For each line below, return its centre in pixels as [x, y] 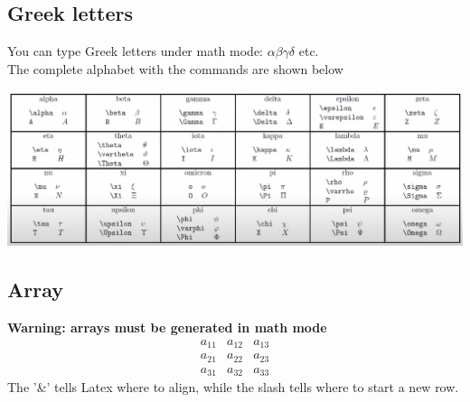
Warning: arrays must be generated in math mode [167, 327]
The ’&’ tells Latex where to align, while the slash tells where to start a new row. [233, 387]
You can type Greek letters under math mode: [136, 51]
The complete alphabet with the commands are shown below [175, 68]
